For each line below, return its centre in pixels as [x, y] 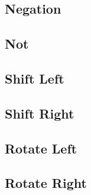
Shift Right [40, 113]
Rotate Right [46, 183]
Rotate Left [41, 148]
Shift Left [35, 78]
